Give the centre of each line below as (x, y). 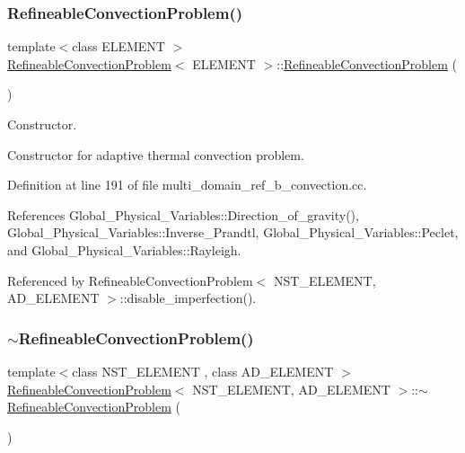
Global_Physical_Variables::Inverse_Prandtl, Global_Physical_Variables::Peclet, (233, 232)
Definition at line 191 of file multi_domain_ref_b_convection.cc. (187, 185)
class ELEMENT (118, 46)
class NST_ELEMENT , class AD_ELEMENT (203, 371)
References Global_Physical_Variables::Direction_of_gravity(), (183, 214)
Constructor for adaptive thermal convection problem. (156, 154)
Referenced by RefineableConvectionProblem (130, 280)
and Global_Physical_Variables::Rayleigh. (124, 249)
